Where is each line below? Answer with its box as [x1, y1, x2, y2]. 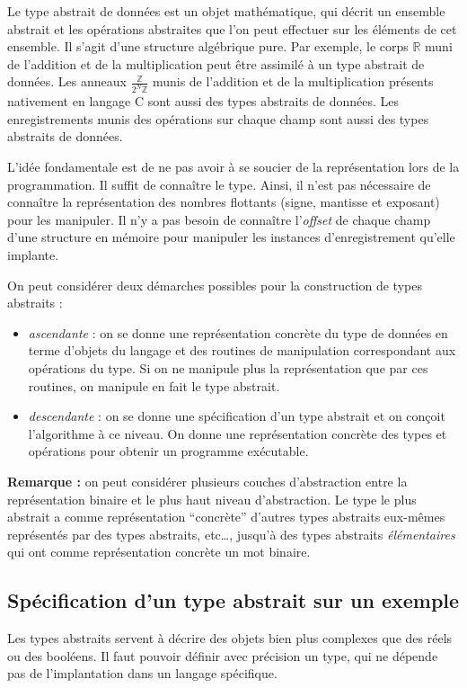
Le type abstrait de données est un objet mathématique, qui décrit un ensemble [7, 2, 445, 20]
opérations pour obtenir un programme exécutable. [28, 442, 309, 460]
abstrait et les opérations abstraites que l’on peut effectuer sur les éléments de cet [7, 19, 457, 38]
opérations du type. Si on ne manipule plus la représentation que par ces [28, 358, 428, 377]
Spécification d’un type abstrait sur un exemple [7, 586, 460, 614]
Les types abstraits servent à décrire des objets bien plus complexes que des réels [7, 629, 453, 648]
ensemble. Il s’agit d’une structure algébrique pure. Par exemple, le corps [7, 37, 409, 56]
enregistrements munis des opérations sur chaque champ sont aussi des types [7, 109, 429, 128]
